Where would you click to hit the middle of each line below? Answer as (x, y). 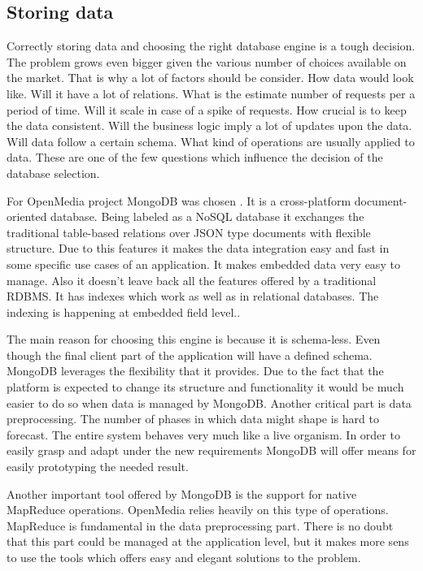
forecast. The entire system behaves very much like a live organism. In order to (203, 434)
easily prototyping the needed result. (98, 467)
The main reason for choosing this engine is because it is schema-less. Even (194, 339)
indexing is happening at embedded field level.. (124, 311)
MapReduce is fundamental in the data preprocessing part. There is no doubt (200, 525)
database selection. (53, 173)
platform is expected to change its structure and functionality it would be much (205, 387)
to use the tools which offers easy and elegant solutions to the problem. (184, 558)
